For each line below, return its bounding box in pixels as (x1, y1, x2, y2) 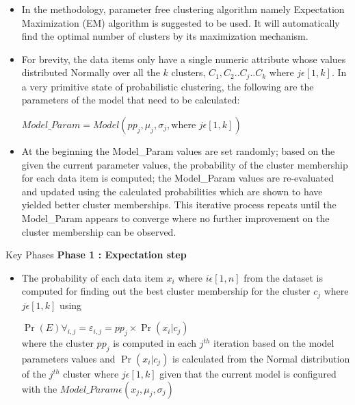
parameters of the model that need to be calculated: (21, 93, 240, 107)
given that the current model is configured (159, 367, 337, 380)
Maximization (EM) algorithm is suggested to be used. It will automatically (21, 15, 340, 29)
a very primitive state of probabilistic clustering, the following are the (21, 79, 314, 93)
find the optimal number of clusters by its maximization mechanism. (21, 29, 308, 43)
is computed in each (113, 336, 196, 350)
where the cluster (21, 336, 94, 350)
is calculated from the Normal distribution (172, 352, 350, 365)
